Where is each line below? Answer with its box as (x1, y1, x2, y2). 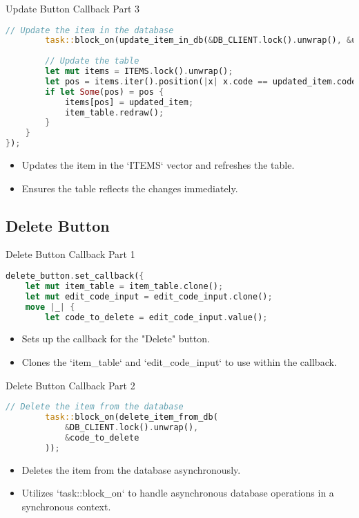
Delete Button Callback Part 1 (6, 247, 135, 261)
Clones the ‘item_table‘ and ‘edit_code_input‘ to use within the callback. (21, 355, 337, 369)
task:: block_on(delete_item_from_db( (45, 412, 218, 423)
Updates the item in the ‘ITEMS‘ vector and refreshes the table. (21, 158, 295, 172)
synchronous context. (21, 499, 111, 513)
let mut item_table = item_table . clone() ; (25, 281, 224, 291)
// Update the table (45, 56, 139, 66)
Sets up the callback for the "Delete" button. (21, 331, 210, 346)
